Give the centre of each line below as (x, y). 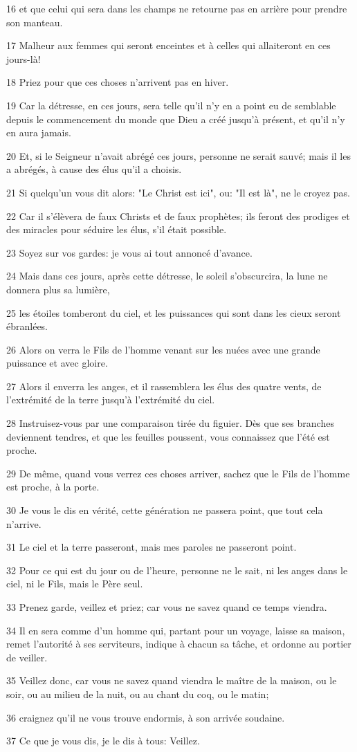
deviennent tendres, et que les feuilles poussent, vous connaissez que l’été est (168, 436)
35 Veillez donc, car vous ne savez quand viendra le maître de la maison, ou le (172, 680)
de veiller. (27, 657)
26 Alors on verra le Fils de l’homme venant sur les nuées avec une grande (163, 349)
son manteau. (35, 22)
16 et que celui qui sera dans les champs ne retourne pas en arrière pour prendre (177, 8)
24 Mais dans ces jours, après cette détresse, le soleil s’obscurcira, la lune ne (167, 276)
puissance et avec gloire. (57, 363)
